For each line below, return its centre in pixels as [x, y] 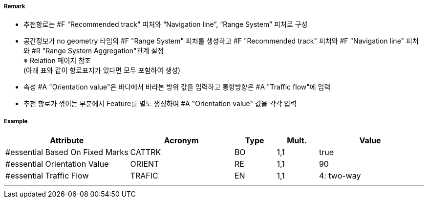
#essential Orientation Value [57, 164]
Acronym [181, 141]
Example [16, 121]
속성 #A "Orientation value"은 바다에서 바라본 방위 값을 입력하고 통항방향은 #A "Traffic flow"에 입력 [177, 87]
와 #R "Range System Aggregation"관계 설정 [94, 51]
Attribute [67, 141]
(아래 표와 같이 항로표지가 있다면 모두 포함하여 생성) [102, 70]
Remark [15, 6]
